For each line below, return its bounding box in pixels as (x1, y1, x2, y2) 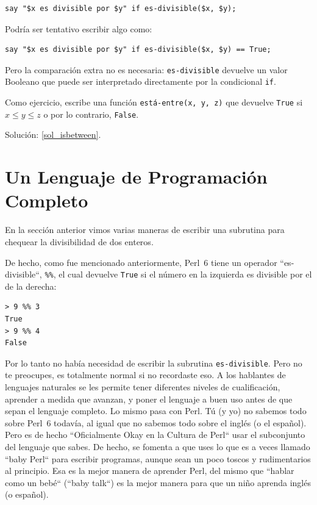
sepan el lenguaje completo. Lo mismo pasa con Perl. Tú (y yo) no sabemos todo (5, 404, 307, 417)
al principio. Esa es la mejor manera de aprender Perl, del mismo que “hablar (5, 464, 294, 477)
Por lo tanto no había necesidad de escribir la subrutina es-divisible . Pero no (5, 356, 302, 369)
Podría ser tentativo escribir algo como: (5, 22, 152, 35)
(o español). (5, 488, 49, 501)
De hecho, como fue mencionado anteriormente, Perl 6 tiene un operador (5, 256, 277, 268)
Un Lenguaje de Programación (5, 164, 268, 189)
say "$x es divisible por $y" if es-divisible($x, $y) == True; (5, 45, 271, 54)
